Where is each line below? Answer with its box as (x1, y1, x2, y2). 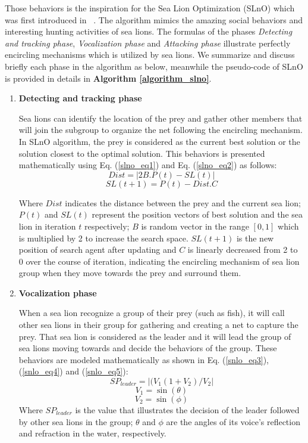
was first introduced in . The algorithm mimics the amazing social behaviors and (5, 13, 303, 26)
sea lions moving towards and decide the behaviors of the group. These (18, 342, 277, 354)
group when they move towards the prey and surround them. (18, 267, 241, 279)
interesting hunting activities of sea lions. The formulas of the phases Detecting (5, 25, 293, 38)
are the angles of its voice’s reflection (166, 415, 300, 427)
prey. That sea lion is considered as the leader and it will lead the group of (18, 330, 291, 342)
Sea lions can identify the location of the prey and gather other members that (18, 111, 303, 124)
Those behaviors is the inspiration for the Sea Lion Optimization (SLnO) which (5, 2, 295, 14)
